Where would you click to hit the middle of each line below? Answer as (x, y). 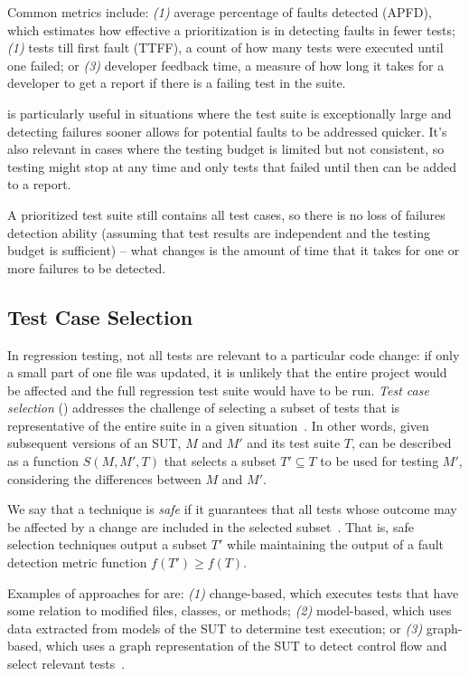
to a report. (39, 184)
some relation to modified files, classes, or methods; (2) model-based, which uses (230, 610)
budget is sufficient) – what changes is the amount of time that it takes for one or (234, 250)
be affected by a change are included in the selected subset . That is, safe (211, 526)
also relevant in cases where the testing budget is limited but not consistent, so (226, 149)
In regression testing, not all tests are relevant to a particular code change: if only (234, 354)
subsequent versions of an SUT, (94, 443)
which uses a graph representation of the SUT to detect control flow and (246, 646)
